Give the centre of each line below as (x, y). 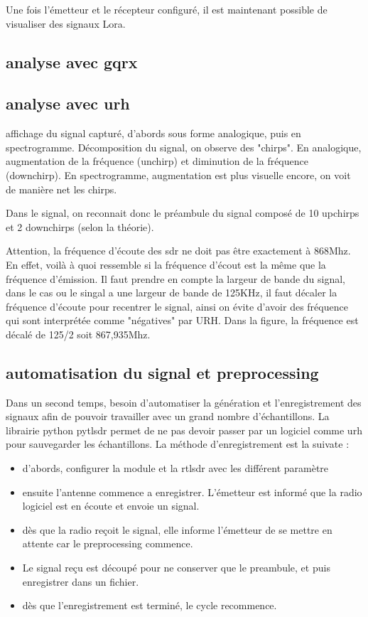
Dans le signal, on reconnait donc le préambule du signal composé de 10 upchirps (183, 213)
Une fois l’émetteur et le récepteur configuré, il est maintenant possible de (167, 9)
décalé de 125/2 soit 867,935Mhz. (78, 334)
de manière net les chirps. (61, 189)
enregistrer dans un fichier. (81, 581)
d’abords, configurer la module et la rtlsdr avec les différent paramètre (175, 468)
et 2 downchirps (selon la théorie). (80, 226)
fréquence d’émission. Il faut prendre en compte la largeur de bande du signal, (176, 278)
